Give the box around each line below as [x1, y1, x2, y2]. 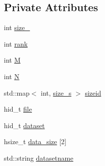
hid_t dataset [4, 120, 45, 130]
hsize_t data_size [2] [4, 136, 67, 147]
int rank [4, 38, 28, 49]
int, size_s [41, 87, 72, 98]
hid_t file [4, 104, 32, 114]
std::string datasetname [4, 152, 74, 163]
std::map [4, 87, 30, 98]
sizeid [85, 87, 101, 98]
